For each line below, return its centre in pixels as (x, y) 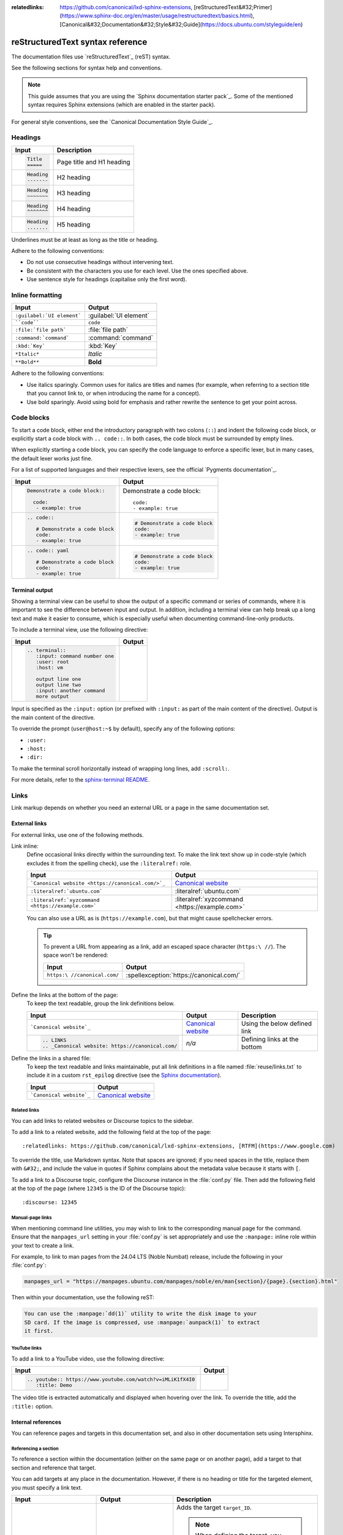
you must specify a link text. (47, 1487)
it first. (39, 1331)
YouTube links (27, 1348)
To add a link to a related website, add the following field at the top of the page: (111, 1132)
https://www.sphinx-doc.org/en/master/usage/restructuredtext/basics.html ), (158, 16)
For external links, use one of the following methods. (77, 834)
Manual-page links (32, 1218)
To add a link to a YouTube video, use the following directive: (88, 1359)
